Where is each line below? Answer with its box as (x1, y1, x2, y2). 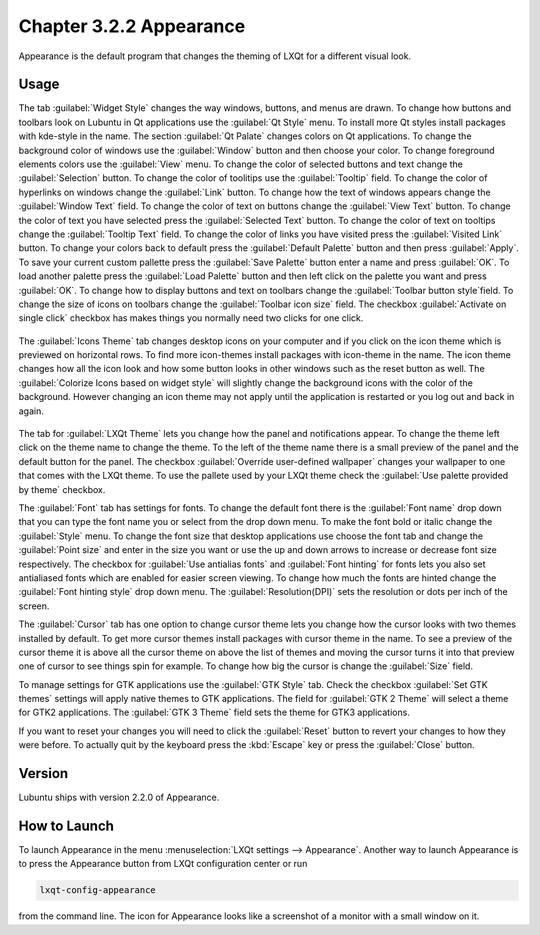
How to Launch (18, 817, 115, 834)
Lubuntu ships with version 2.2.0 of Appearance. (18, 791, 220, 804)
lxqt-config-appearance (39, 885, 157, 896)
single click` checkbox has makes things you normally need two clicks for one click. (18, 312, 364, 324)
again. (18, 405, 45, 417)
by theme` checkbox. (18, 483, 106, 495)
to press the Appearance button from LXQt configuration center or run (18, 858, 308, 870)
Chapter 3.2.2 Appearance (18, 15, 246, 37)
